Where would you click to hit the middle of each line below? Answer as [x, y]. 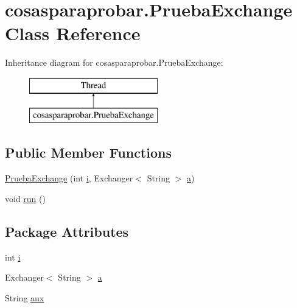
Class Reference [73, 33]
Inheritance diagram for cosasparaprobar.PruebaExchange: [114, 62]
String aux [25, 297]
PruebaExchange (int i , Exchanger [69, 178]
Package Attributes [67, 231]
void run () [25, 198]
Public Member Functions [88, 152]
